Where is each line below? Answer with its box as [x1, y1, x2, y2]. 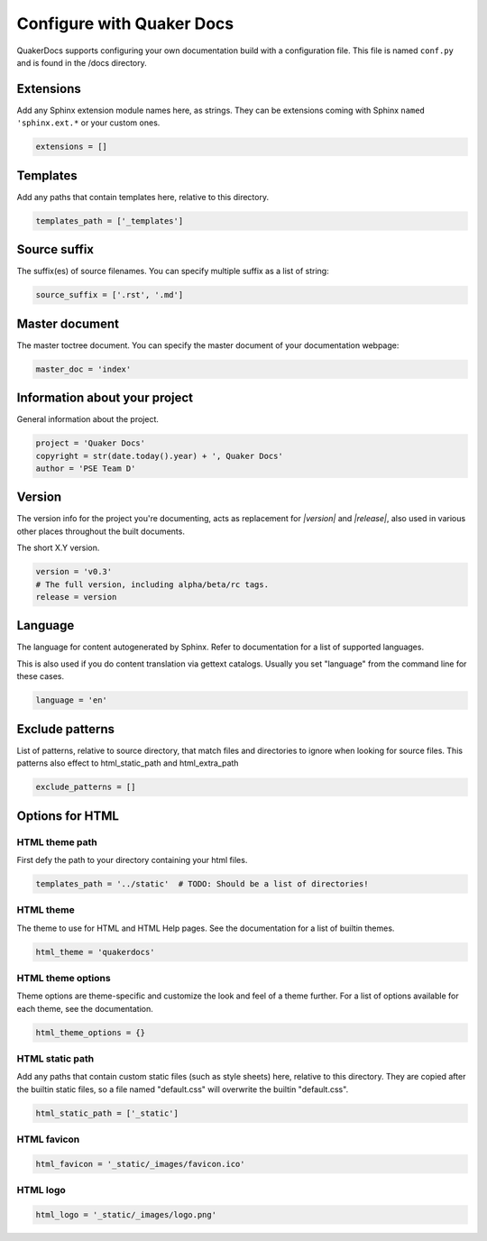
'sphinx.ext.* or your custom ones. [16, 117, 161, 128]
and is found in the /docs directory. [16, 57, 148, 68]
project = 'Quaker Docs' [35, 438, 146, 448]
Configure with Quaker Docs [16, 14, 234, 33]
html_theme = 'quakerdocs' [35, 947, 155, 957]
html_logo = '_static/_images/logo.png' [35, 1209, 216, 1220]
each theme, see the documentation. [16, 1003, 153, 1014]
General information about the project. [16, 414, 160, 425]
